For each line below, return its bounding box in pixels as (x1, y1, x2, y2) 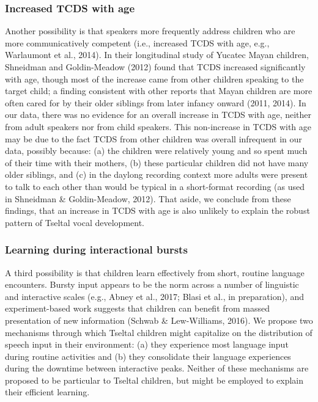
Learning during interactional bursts (5, 242, 188, 257)
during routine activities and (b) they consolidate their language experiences (5, 349, 291, 362)
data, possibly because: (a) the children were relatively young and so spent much (5, 144, 308, 157)
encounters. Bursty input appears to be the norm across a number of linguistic (5, 278, 299, 291)
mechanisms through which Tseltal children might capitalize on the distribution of (5, 326, 312, 338)
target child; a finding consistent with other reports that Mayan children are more (5, 84, 312, 97)
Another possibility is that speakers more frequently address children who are (5, 24, 295, 37)
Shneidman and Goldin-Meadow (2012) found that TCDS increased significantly (5, 60, 306, 73)
